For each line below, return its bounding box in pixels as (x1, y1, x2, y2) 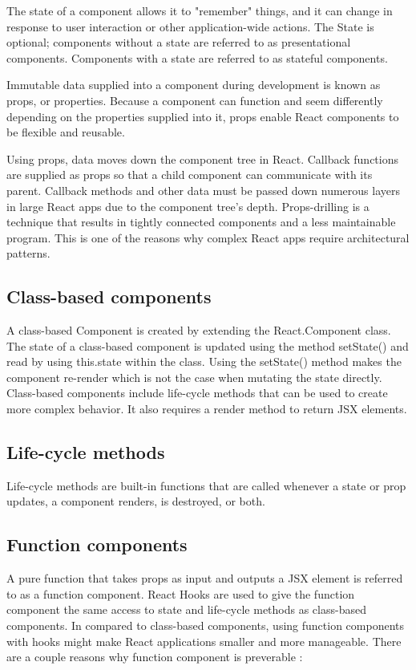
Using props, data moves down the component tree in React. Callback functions (6, 150, 399, 167)
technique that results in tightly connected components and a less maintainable (6, 213, 396, 230)
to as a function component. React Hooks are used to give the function (6, 585, 355, 602)
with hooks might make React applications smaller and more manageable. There (6, 632, 402, 649)
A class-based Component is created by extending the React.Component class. (6, 322, 391, 339)
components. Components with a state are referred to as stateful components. (6, 49, 388, 66)
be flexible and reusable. (6, 124, 125, 140)
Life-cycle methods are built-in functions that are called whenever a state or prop (6, 477, 406, 493)
